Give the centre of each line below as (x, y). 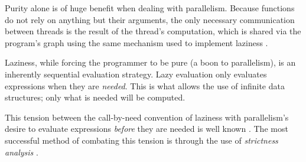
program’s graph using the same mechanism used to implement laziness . (136, 42)
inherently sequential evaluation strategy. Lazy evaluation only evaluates (136, 74)
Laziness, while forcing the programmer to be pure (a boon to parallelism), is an (150, 62)
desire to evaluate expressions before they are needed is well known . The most (147, 129)
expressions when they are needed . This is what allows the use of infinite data (145, 85)
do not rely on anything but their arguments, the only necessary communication (150, 19)
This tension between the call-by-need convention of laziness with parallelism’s (147, 117)
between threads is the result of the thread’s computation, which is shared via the (153, 31)
